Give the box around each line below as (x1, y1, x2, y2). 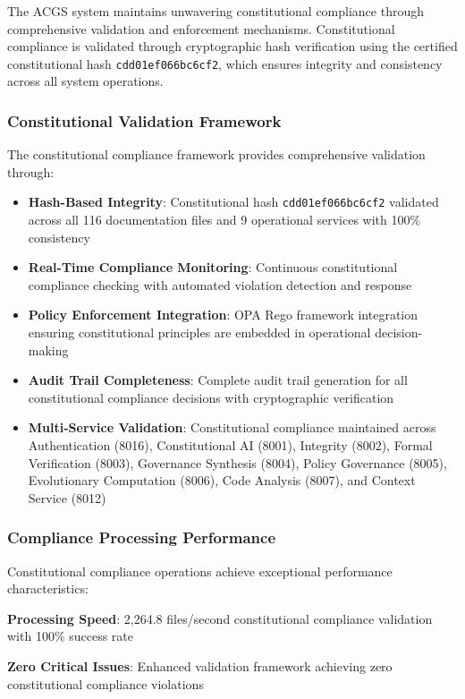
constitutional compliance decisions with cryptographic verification (28, 388, 394, 406)
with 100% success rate (7, 627, 134, 645)
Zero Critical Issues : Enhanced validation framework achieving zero (7, 657, 393, 675)
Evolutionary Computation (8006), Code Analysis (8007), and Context (28, 471, 416, 490)
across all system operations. (7, 72, 164, 90)
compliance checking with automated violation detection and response (28, 275, 412, 294)
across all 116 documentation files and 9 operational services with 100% (28, 210, 421, 229)
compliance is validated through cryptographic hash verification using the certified (7, 37, 458, 55)
